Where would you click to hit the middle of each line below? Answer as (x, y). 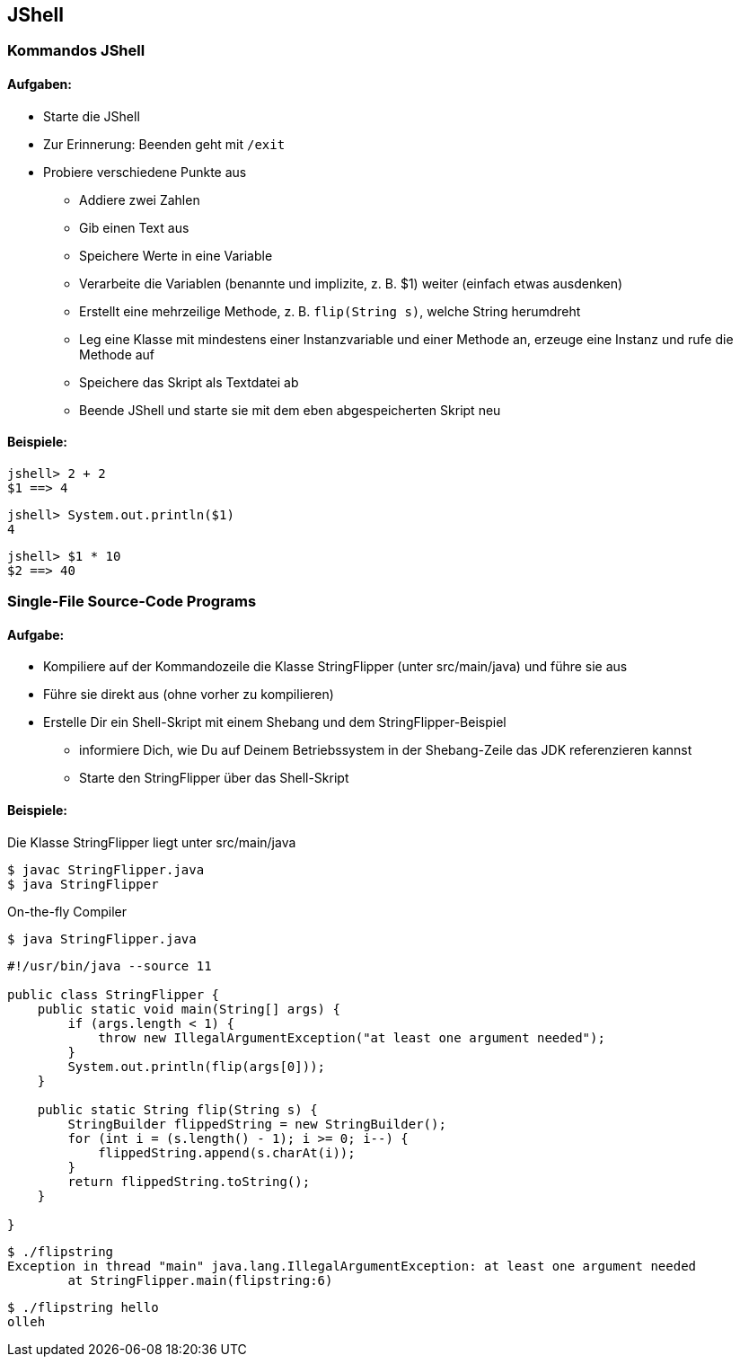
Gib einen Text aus (134, 227)
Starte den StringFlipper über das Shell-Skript (214, 778)
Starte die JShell (92, 116)
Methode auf (117, 354)
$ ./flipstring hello (83, 1307)
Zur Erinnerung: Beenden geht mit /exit (164, 144)
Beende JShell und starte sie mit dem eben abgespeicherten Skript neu (290, 410)
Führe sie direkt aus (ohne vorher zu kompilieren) (189, 695)
